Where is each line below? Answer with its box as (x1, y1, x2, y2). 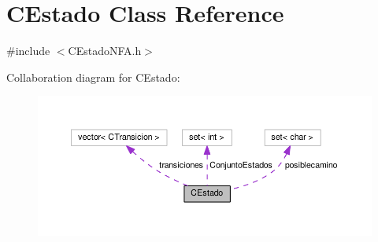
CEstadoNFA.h (68, 42, 142, 59)
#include (6, 42, 50, 59)
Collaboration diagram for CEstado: (6, 68, 180, 85)
